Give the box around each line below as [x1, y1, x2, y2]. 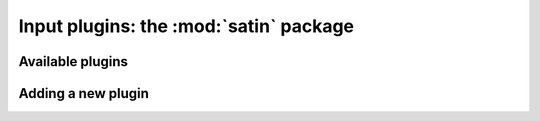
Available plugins [18, 53, 129, 70]
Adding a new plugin [18, 85, 150, 102]
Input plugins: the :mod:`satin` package [18, 15, 355, 37]
